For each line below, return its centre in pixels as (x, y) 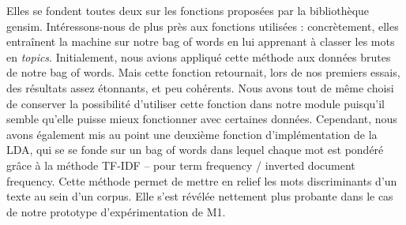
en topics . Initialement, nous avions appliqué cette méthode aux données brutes (199, 56)
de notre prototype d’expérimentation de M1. (116, 211)
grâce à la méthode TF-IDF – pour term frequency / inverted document (181, 165)
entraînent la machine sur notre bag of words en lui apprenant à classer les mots (201, 41)
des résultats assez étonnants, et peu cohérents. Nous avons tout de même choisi (200, 87)
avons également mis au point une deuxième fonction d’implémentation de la (192, 134)
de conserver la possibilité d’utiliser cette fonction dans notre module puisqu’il (195, 103)
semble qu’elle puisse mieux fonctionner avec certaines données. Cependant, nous (202, 119)
